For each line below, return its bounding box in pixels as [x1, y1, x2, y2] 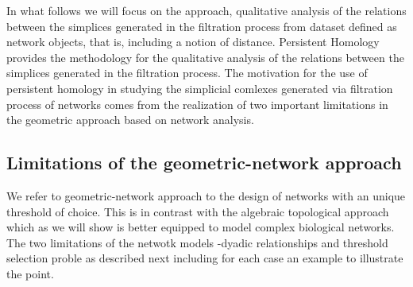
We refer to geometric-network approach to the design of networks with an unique [6, 187, 406, 204]
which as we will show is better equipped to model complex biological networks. [6, 219, 395, 235]
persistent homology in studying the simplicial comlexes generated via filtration [6, 80, 393, 96]
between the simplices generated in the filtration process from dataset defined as [6, 17, 397, 34]
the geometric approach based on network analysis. [6, 111, 254, 128]
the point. [6, 265, 54, 281]
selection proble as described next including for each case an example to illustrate [6, 250, 403, 266]
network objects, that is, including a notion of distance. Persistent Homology [6, 33, 380, 50]
